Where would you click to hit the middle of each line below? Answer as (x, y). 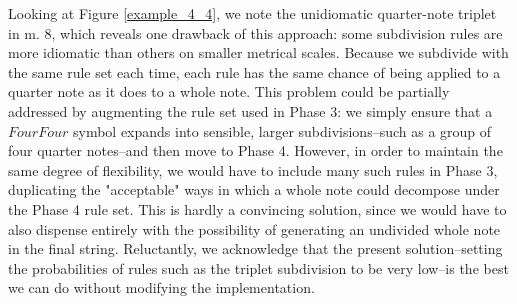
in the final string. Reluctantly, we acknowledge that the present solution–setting (255, 248)
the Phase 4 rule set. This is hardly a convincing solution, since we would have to (257, 208)
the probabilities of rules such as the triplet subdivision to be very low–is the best (258, 267)
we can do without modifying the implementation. (161, 287)
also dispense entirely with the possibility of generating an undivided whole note (254, 228)
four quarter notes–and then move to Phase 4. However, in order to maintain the (255, 150)
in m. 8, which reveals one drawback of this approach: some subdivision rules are (255, 32)
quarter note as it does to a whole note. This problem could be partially (229, 91)
